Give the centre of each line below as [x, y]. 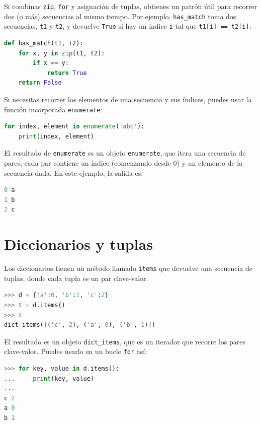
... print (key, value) [49, 378]
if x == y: [51, 63]
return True [67, 73]
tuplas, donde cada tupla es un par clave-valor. [76, 278]
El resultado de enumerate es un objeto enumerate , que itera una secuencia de [125, 153]
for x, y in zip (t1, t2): [62, 53]
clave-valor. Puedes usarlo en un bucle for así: [76, 351]
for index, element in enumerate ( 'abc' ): [74, 127]
